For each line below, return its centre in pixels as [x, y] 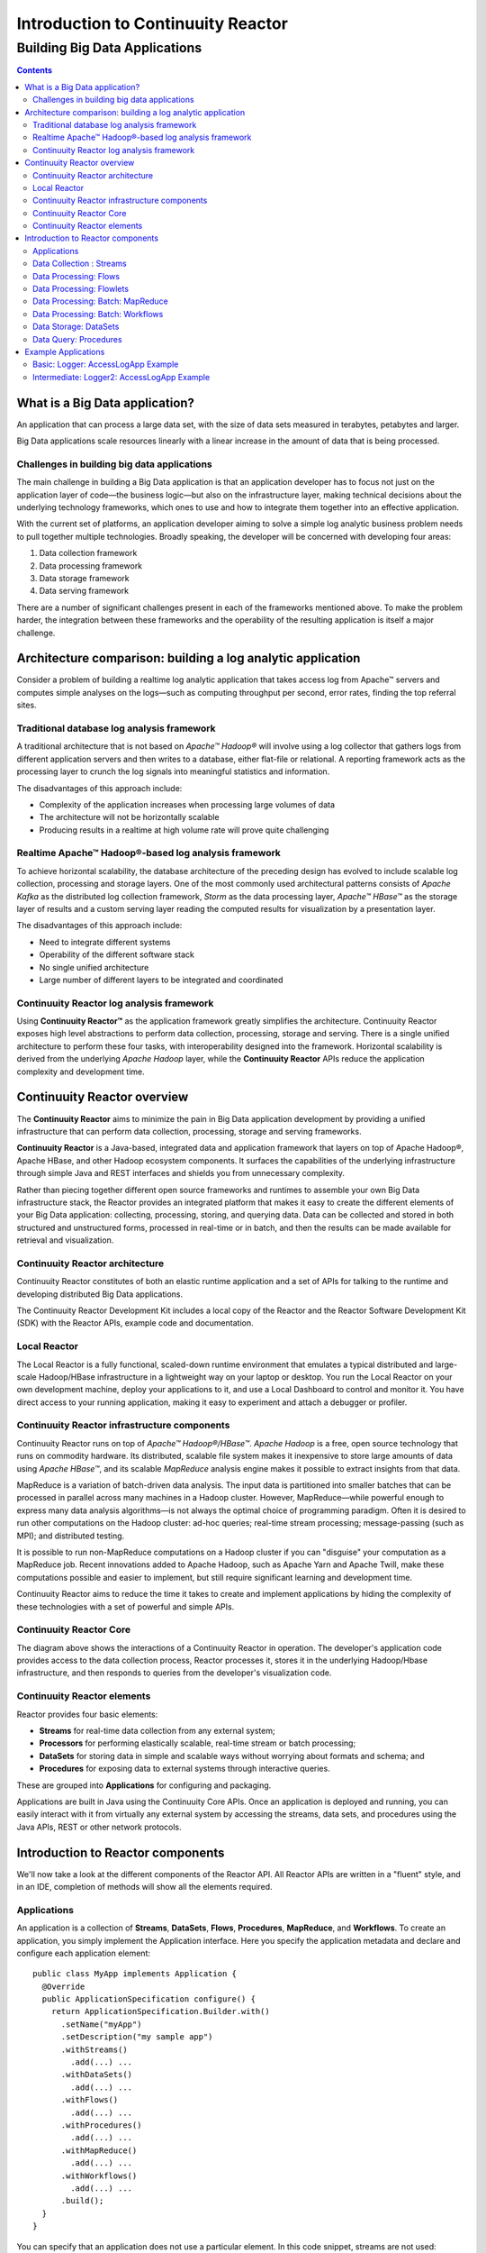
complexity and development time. [81, 1072]
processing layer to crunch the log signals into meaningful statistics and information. [173, 771]
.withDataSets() [97, 2075]
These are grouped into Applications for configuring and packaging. [144, 1785]
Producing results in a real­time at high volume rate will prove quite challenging [184, 830]
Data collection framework [88, 553]
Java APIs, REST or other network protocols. [99, 1827]
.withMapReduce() [99, 2150]
